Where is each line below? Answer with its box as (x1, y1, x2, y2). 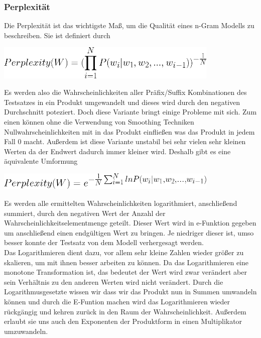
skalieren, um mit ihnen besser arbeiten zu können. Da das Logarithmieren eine (4, 257, 249, 267)
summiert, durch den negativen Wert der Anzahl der (4, 207, 166, 218)
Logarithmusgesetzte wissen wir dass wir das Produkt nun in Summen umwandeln (4, 286, 257, 297)
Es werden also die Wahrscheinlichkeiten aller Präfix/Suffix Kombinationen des (4, 87, 247, 97)
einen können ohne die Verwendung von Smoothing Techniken (4, 117, 194, 127)
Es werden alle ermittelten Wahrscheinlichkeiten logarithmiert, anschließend (4, 197, 237, 208)
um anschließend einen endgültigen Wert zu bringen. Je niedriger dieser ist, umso (4, 227, 254, 238)
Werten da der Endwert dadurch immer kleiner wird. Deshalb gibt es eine (4, 146, 231, 156)
